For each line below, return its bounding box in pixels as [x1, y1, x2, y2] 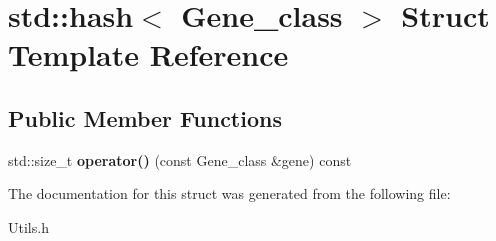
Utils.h [8, 216, 49, 237]
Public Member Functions [8, 102, 282, 133]
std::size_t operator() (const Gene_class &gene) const [8, 149, 352, 170]
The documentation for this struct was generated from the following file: [8, 183, 451, 204]
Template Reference [8, 34, 289, 75]
